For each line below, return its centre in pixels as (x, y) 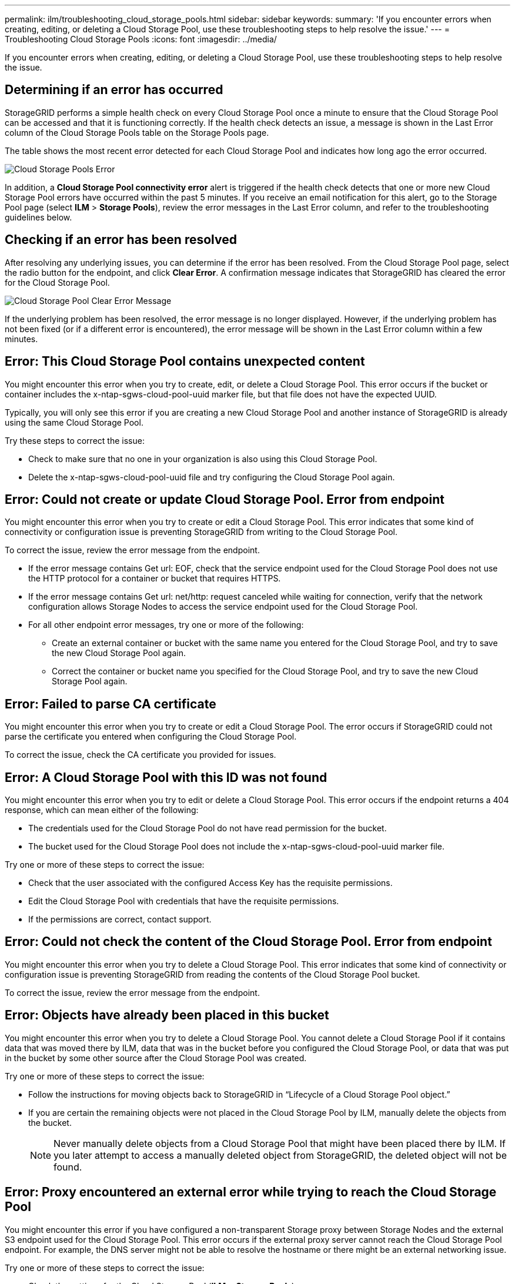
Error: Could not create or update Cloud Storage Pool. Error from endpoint (225, 499)
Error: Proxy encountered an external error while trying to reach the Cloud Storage (251, 1192)
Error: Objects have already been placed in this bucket (167, 1015)
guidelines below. (39, 217)
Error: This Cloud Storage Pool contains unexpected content (185, 362)
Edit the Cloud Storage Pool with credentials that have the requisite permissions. (184, 901)
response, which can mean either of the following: (102, 810)
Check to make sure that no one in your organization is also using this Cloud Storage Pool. (203, 459)
